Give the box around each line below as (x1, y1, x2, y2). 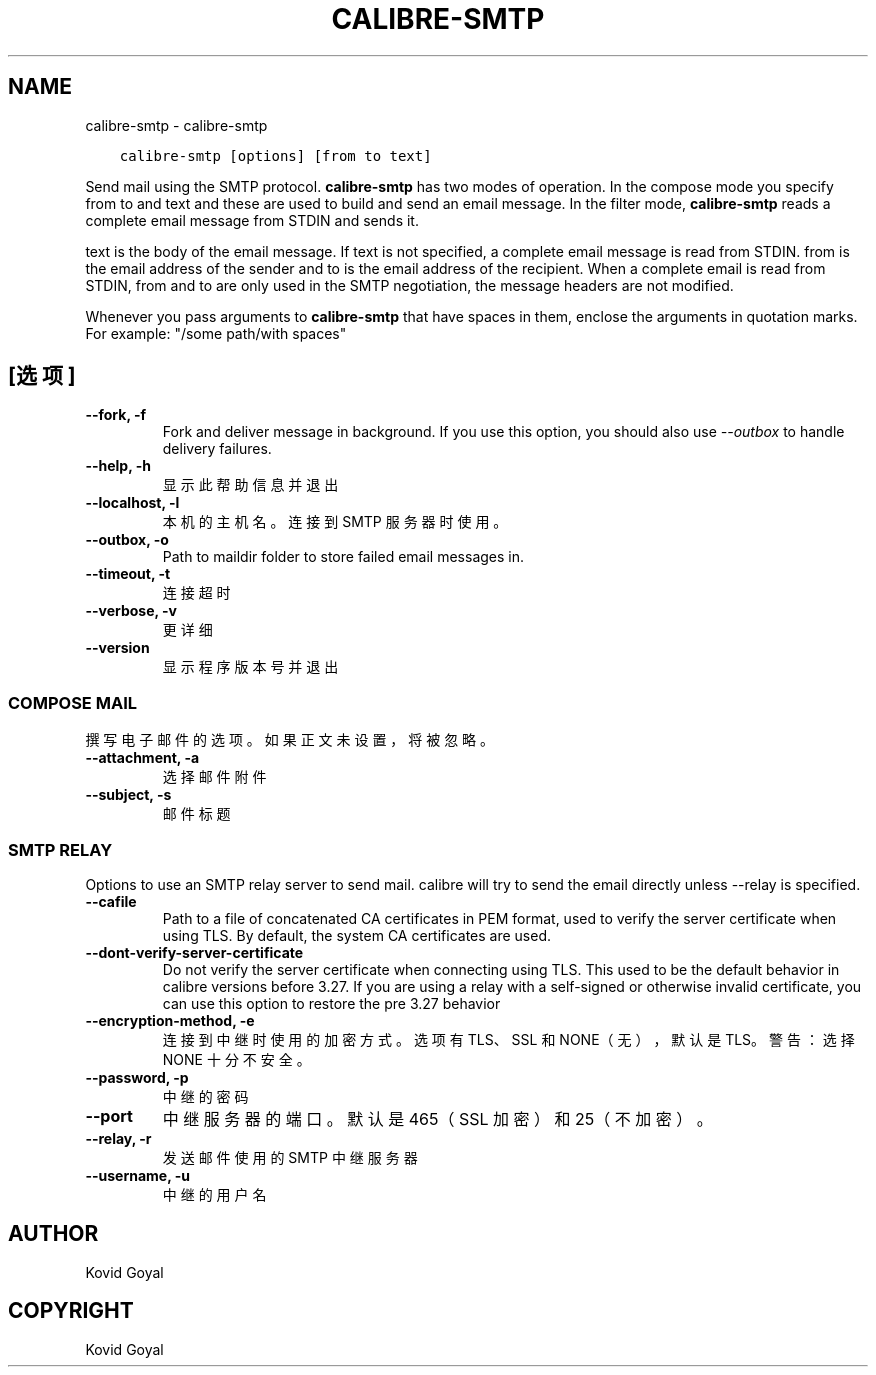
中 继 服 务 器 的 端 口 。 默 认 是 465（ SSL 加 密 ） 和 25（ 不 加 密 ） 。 (162, 1108, 713, 1129)
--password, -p (85, 1068, 189, 1086)
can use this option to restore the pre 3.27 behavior (162, 994, 501, 1012)
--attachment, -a (85, 749, 200, 767)
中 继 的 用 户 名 (162, 1185, 267, 1203)
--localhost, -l (85, 494, 180, 512)
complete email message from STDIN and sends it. (85, 211, 419, 229)
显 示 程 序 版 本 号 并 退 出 (162, 658, 339, 676)
